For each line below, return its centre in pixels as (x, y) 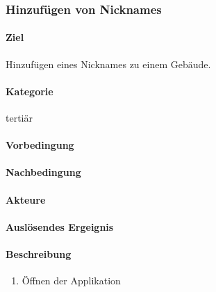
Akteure (26, 199)
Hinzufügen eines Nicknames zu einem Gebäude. (108, 64)
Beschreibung (39, 253)
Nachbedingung (43, 172)
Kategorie (30, 91)
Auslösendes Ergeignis (60, 226)
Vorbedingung (40, 145)
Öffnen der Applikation (71, 281)
